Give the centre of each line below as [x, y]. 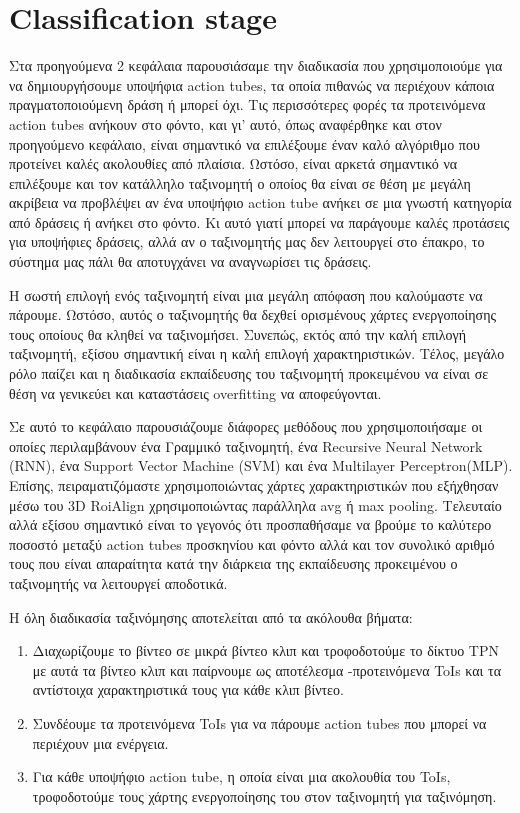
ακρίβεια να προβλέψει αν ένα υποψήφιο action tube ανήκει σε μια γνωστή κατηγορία [260, 202]
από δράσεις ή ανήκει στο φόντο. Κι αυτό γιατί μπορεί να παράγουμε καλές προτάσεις [259, 221]
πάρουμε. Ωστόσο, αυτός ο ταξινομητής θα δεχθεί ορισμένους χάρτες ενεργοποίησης [253, 314]
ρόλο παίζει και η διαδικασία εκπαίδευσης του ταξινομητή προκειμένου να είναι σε [249, 373]
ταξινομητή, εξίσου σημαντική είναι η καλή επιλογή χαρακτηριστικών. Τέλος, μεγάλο [257, 353]
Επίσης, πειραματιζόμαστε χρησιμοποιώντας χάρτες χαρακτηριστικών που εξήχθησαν [254, 485]
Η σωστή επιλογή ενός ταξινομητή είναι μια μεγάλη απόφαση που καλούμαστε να [246, 294]
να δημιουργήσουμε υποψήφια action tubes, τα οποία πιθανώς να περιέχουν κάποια [252, 84]
